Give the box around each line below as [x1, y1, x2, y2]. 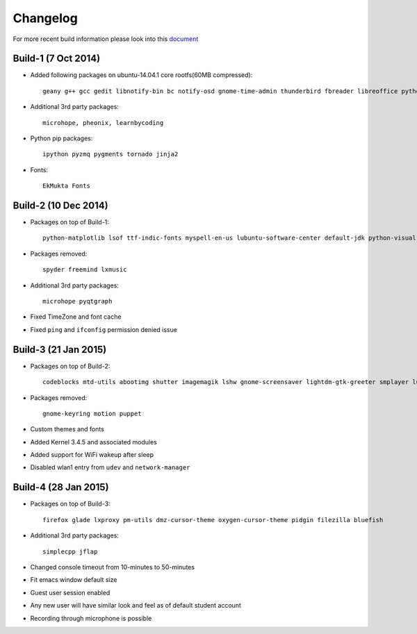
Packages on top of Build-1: [30, 218, 109, 226]
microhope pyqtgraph [42, 297, 113, 306]
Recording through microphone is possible [30, 614, 152, 622]
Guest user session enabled [30, 588, 111, 597]
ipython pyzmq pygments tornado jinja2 [42, 150, 179, 158]
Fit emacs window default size [30, 576, 117, 584]
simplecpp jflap [42, 547, 98, 556]
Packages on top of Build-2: [30, 362, 111, 370]
